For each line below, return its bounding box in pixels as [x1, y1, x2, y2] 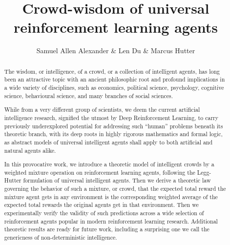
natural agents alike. [4, 146, 56, 154]
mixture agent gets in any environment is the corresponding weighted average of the [4, 192, 218, 201]
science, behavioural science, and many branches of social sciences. [4, 91, 173, 100]
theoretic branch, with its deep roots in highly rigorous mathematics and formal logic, [4, 130, 223, 138]
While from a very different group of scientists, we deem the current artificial [4, 105, 200, 114]
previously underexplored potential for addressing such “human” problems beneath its [4, 122, 223, 130]
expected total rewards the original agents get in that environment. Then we [4, 201, 199, 209]
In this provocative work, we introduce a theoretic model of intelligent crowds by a [4, 160, 214, 168]
